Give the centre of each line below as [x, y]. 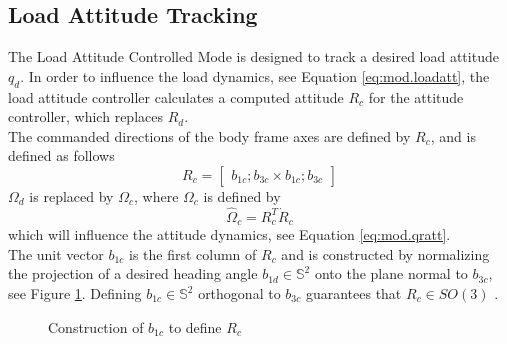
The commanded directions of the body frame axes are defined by [209, 135]
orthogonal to [239, 293]
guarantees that [353, 293]
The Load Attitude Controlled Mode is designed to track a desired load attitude [253, 56]
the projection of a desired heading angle [133, 273]
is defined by [242, 195]
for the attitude [416, 96]
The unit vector [56, 253]
